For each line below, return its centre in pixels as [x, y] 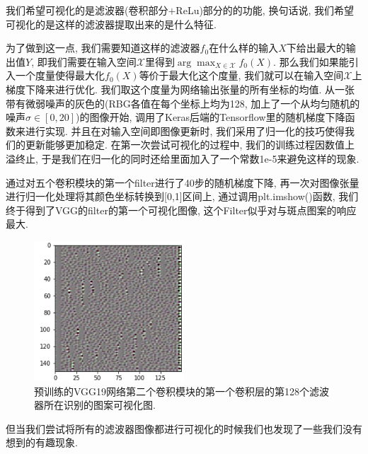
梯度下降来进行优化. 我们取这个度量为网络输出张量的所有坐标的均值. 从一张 [180, 89]
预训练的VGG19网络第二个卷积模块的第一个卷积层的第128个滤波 [182, 391]
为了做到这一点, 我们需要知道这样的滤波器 [103, 48]
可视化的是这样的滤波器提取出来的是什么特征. [111, 24]
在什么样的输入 [244, 48]
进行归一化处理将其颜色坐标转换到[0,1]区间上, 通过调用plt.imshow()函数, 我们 [182, 196]
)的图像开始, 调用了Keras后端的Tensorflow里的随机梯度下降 [210, 117]
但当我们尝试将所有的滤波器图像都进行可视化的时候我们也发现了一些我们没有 [184, 428]
